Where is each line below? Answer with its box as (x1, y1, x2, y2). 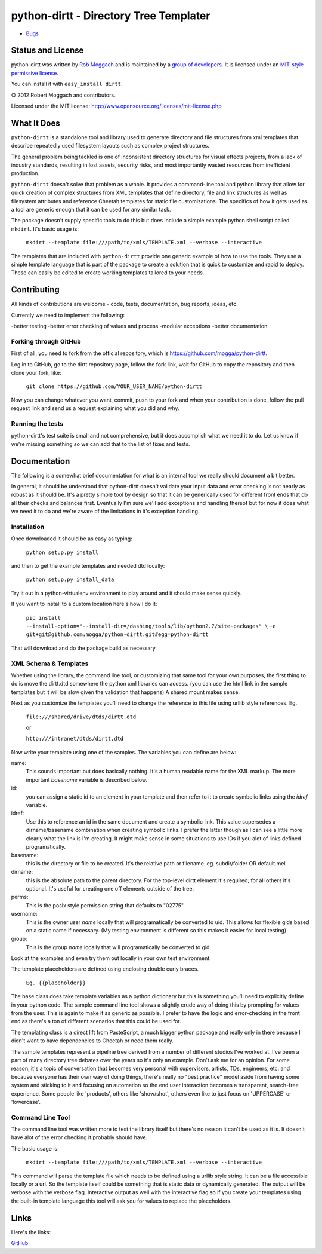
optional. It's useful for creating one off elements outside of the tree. (26, 885, 194, 892)
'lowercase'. (11, 1098, 41, 1105)
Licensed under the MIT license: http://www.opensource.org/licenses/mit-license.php (11, 102, 222, 110)
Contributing (11, 285, 60, 295)
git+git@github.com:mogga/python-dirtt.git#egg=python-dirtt (26, 631, 209, 638)
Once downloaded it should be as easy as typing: (11, 535, 132, 542)
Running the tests (11, 419, 64, 427)
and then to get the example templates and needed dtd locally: (11, 562, 165, 570)
